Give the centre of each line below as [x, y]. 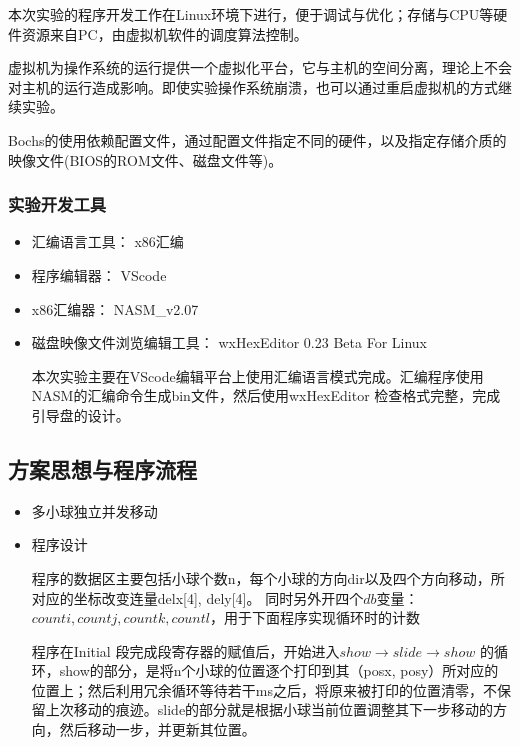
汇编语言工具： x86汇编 [107, 241]
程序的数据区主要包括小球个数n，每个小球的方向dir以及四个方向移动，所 [268, 577]
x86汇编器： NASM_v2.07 [115, 308]
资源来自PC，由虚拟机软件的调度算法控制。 [164, 33]
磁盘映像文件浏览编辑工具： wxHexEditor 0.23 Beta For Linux [229, 342]
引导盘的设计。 [80, 414]
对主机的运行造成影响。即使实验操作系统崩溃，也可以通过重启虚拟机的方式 [253, 86]
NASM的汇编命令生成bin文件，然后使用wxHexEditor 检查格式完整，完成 [266, 395]
